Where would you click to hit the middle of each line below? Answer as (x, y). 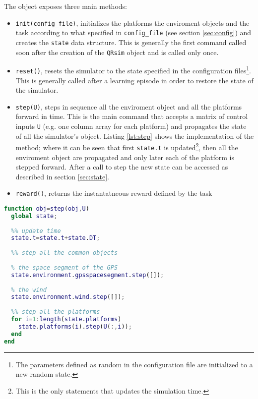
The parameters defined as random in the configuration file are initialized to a (134, 364)
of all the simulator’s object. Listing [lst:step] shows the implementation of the (135, 136)
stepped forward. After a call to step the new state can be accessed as (122, 167)
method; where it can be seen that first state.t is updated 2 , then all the (127, 146)
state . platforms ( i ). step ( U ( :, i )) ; (75, 326)
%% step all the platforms (56, 312)
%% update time (36, 231)
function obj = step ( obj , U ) (47, 208)
